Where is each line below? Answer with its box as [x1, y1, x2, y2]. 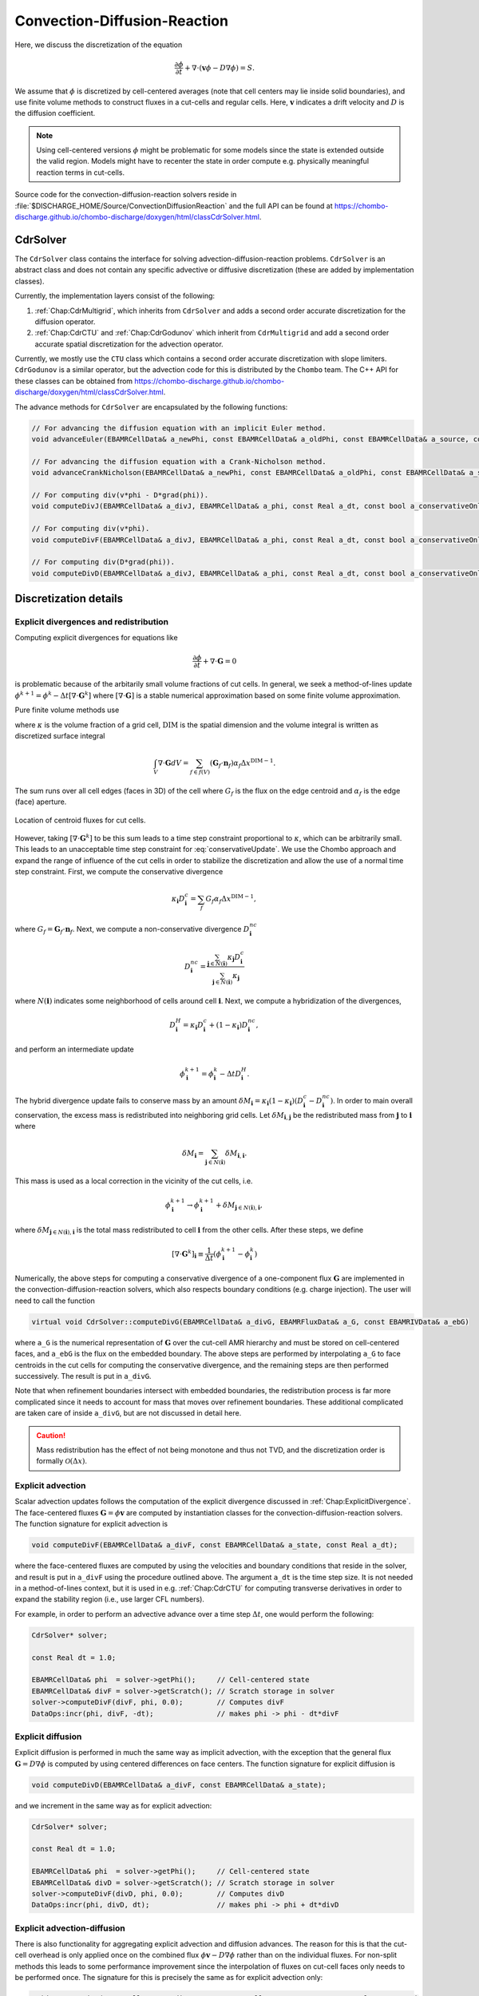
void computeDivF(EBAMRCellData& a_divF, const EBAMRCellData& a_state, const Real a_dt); [31, 1541, 398, 1550]
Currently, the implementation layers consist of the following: [14, 291, 216, 301]
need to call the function [14, 1296, 95, 1305]
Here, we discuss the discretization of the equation [14, 40, 183, 50]
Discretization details [14, 592, 124, 606]
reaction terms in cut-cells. [36, 168, 125, 177]
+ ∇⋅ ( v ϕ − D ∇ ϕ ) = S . [184, 63, 255, 72]
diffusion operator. [34, 316, 96, 327]
